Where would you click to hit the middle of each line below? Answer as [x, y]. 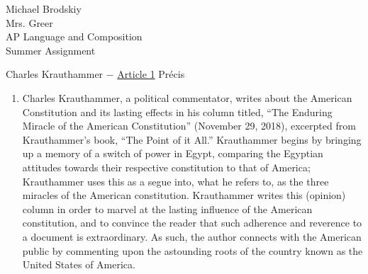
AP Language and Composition [74, 36]
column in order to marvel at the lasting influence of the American [167, 209]
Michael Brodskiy [44, 8]
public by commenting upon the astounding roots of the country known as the [193, 250]
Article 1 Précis [151, 74]
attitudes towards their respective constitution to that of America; [166, 167]
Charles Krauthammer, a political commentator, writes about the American [187, 97]
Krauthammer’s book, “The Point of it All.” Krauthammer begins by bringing [192, 139]
